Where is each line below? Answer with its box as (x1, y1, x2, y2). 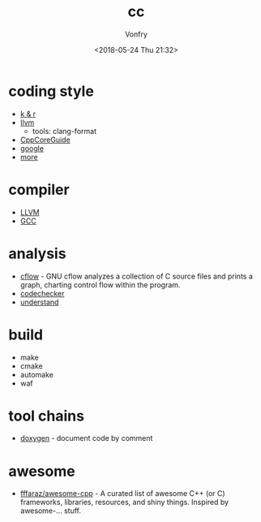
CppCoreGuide (19, 135, 71, 145)
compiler (8, 180, 71, 199)
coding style (8, 82, 95, 100)
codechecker (19, 288, 65, 298)
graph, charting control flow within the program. (19, 279, 181, 290)
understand (19, 297, 59, 307)
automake (19, 369, 54, 379)
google (19, 143, 45, 153)
